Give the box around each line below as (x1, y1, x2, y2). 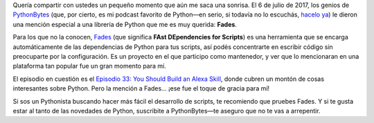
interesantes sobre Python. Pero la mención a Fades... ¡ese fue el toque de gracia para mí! (12, 84, 270, 93)
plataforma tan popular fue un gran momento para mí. (12, 62, 166, 70)
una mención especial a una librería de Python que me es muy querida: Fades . (12, 20, 237, 28)
